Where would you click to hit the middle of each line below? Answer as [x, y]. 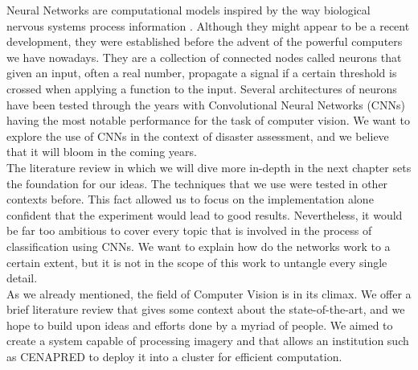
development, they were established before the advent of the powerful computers [205, 41]
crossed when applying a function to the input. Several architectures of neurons [202, 88]
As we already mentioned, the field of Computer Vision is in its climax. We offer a [209, 293]
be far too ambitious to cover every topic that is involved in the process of [189, 230]
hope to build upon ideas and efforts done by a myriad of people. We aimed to [200, 325]
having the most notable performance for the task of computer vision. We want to [209, 120]
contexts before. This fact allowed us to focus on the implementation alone [190, 199]
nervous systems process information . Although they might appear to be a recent [208, 25]
